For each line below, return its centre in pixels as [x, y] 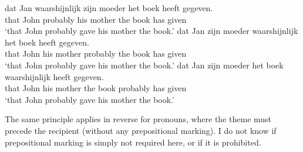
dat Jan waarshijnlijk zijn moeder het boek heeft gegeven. [109, 8]
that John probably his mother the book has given [96, 19]
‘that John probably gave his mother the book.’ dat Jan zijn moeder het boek [144, 65]
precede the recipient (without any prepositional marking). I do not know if [141, 130]
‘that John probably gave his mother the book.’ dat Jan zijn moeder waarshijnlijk [151, 31]
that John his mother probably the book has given [96, 53]
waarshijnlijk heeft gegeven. [54, 76]
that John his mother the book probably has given [96, 88]
